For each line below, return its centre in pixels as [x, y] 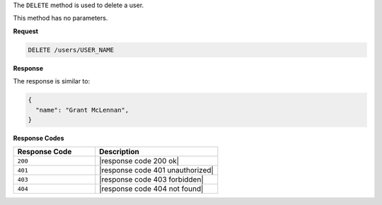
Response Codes [39, 138]
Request [26, 31]
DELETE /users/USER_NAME [71, 50]
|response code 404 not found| [151, 189]
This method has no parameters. [60, 18]
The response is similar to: [52, 81]
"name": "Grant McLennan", [82, 110]
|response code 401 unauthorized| [156, 170]
